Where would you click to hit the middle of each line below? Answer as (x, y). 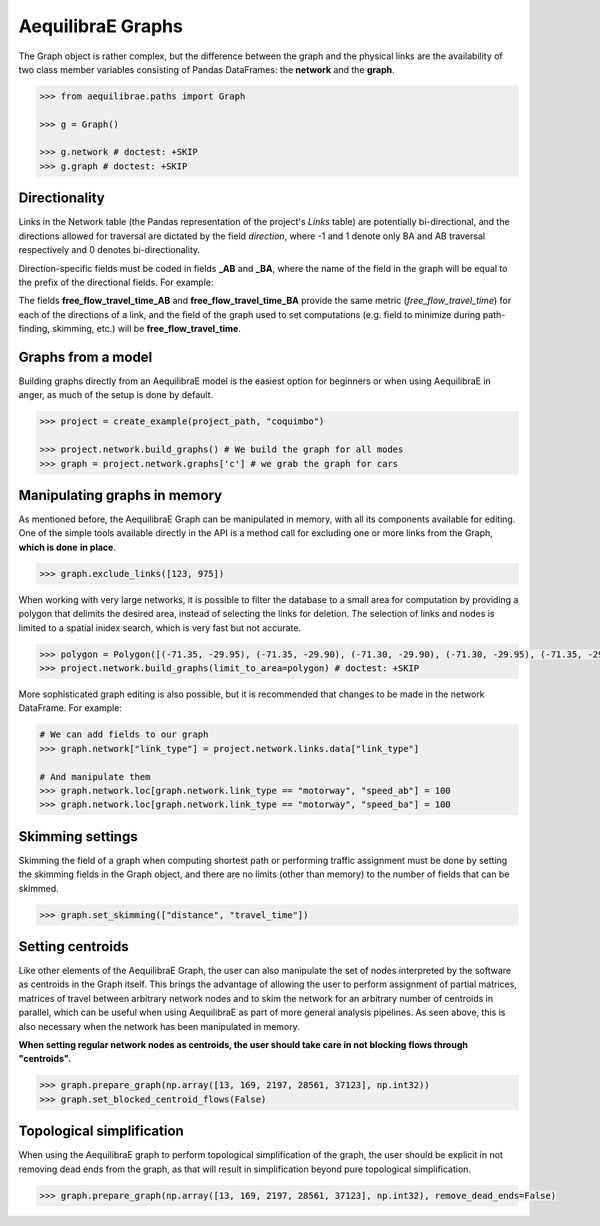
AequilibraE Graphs (101, 26)
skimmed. (38, 888)
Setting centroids (73, 946)
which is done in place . (67, 547)
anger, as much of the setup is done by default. (116, 395)
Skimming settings (78, 836)
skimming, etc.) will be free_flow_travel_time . (146, 329)
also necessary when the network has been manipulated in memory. (159, 1026)
